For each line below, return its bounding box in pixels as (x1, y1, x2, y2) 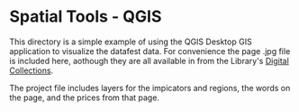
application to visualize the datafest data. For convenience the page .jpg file (9, 45, 291, 56)
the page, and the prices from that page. (9, 92, 160, 103)
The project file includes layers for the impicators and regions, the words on (9, 82, 291, 93)
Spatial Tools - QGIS (9, 6, 162, 27)
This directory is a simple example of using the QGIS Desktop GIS (9, 36, 252, 47)
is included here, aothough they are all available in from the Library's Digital (9, 55, 290, 66)
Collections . (9, 65, 54, 76)
